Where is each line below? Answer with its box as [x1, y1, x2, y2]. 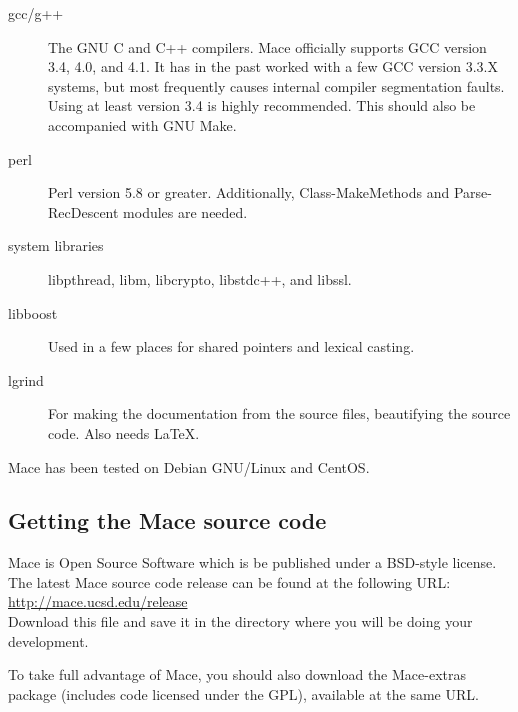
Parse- [453, 182, 492, 203]
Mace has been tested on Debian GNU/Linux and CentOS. [8, 456, 370, 477]
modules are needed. [123, 201, 248, 222]
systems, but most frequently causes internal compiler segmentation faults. [48, 75, 505, 96]
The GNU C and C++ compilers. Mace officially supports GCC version [48, 36, 487, 57]
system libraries [8, 235, 104, 256]
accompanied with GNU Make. [48, 114, 237, 135]
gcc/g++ [8, 3, 64, 23]
